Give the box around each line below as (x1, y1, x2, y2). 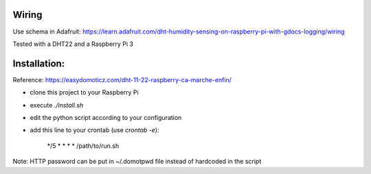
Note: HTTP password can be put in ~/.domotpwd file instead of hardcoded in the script (12, 158, 262, 166)
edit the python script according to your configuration (30, 113, 182, 121)
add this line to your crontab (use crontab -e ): (30, 126, 159, 134)
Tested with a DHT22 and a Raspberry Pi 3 (12, 40, 134, 48)
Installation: (12, 58, 65, 69)
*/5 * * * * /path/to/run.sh (47, 141, 120, 150)
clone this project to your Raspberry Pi (30, 88, 139, 97)
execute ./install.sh (30, 101, 84, 109)
